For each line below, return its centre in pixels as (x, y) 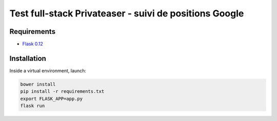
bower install (38, 84)
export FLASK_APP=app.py (52, 98)
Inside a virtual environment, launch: (48, 70)
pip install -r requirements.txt (62, 92)
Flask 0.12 (33, 44)
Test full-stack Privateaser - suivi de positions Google (127, 13)
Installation (28, 58)
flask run (33, 106)
